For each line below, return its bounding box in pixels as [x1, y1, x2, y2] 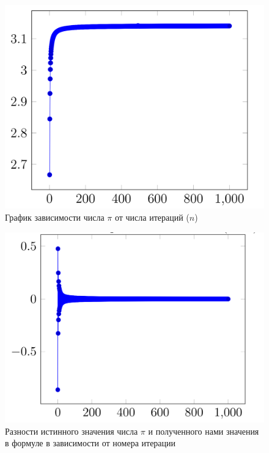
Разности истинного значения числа [5, 424, 138, 437]
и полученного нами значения [148, 424, 259, 437]
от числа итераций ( [114, 210, 190, 223]
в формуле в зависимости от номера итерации [5, 436, 176, 449]
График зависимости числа [5, 210, 105, 223]
